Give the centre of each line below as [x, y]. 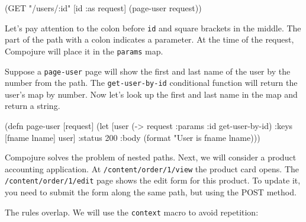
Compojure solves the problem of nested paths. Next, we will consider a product [151, 157]
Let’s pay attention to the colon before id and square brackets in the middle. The [153, 28]
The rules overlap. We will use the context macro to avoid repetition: [132, 212]
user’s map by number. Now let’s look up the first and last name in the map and [151, 94]
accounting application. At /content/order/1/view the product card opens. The [152, 168]
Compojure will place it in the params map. [84, 51]
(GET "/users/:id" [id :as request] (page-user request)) [103, 8]
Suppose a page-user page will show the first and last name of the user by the [148, 71]
